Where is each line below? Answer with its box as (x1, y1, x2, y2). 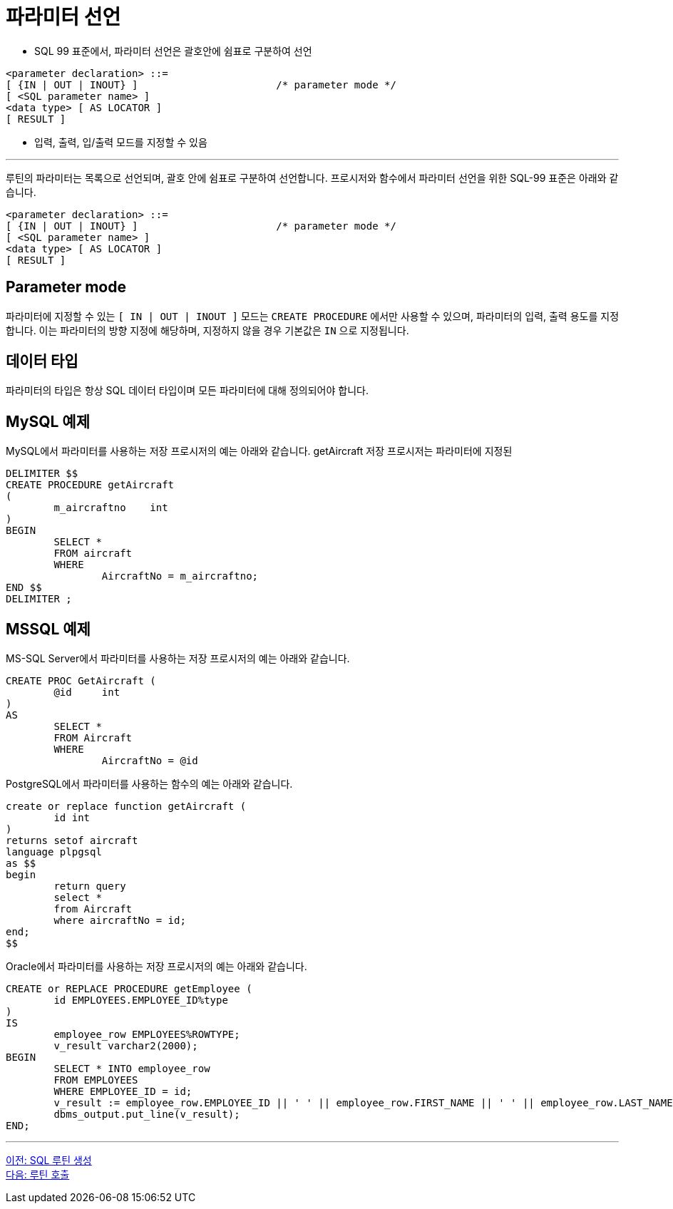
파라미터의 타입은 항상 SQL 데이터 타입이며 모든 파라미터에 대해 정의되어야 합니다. (6, 384, 369, 397)
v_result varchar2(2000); (53, 1040, 198, 1052)
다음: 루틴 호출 (6, 1168, 70, 1181)
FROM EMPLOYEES (53, 1074, 138, 1086)
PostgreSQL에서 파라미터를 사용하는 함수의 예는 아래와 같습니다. (6, 778, 293, 791)
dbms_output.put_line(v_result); (53, 1108, 240, 1121)
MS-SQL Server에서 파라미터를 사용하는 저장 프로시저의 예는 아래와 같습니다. (6, 652, 350, 665)
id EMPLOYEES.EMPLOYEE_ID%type (53, 994, 228, 1007)
